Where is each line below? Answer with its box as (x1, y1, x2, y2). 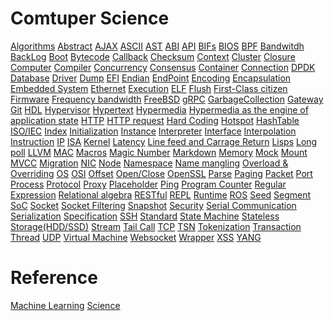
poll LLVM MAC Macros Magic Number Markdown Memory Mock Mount (10, 146, 308, 158)
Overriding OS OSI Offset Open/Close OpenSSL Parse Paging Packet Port (10, 167, 313, 179)
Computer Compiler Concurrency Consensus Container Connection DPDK (10, 61, 316, 73)
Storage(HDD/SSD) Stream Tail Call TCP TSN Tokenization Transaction (10, 220, 302, 232)
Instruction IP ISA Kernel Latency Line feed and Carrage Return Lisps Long (10, 135, 318, 147)
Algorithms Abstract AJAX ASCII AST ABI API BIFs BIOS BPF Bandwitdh (10, 40, 305, 52)
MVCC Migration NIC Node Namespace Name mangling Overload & (10, 157, 289, 169)
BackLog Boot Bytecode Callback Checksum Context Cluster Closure (10, 50, 296, 62)
